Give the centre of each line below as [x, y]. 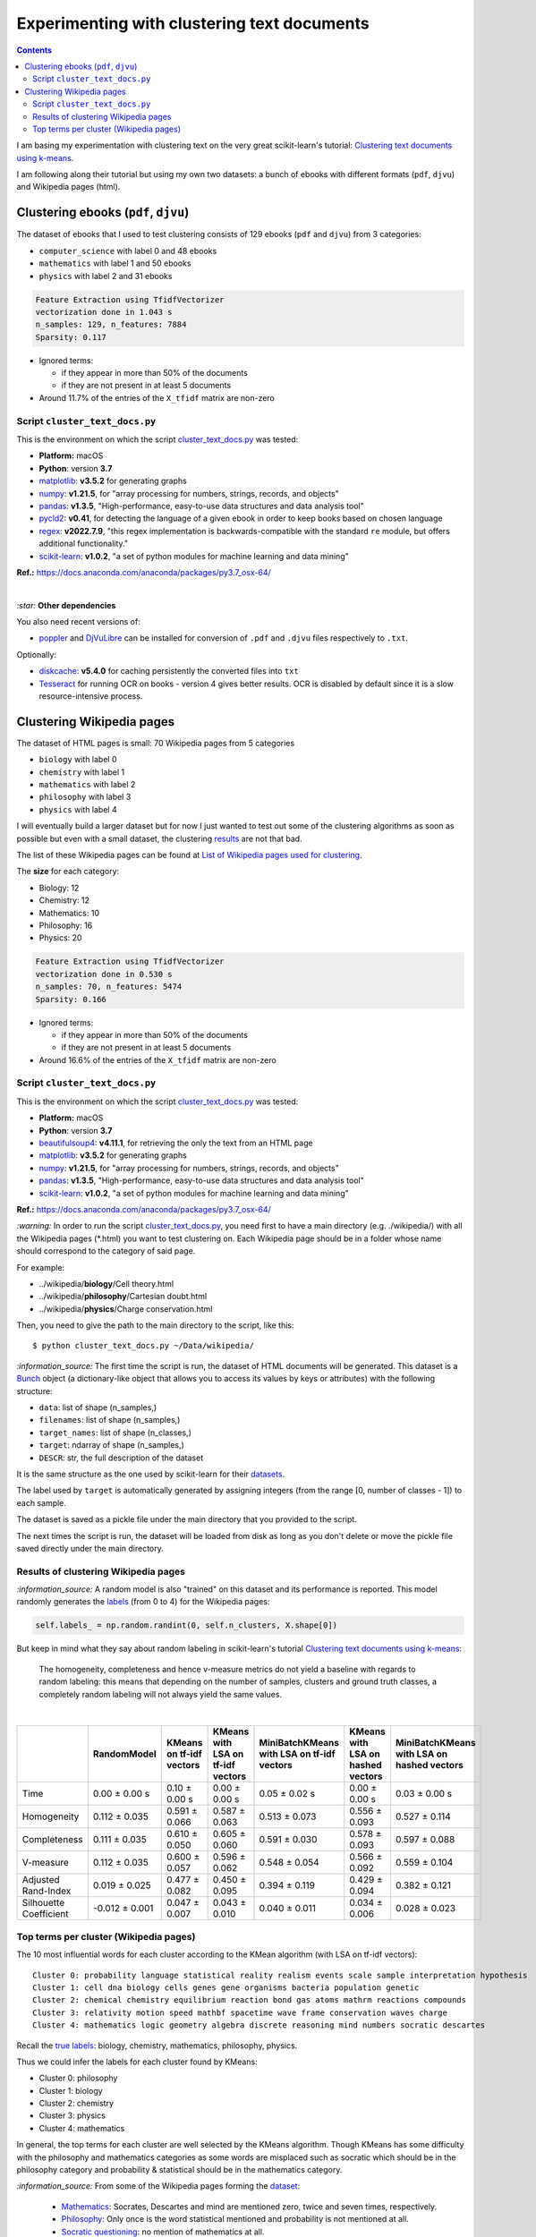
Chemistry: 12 [64, 900]
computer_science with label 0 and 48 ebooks [128, 251]
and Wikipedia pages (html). [68, 187]
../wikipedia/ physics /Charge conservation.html [126, 1309]
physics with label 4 [78, 809]
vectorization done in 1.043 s [104, 312]
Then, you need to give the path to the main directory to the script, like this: [155, 1325]
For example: [41, 1267]
